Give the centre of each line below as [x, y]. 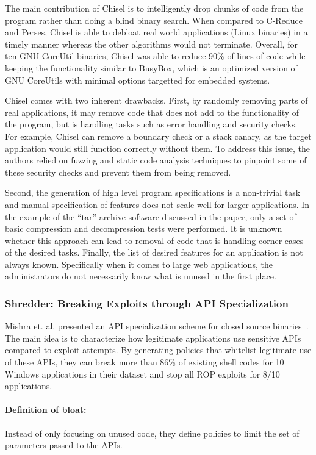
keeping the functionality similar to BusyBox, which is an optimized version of [151, 67]
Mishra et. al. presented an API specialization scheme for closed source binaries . [157, 326]
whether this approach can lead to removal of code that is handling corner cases [154, 240]
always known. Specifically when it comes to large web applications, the [139, 264]
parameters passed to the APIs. [64, 445]
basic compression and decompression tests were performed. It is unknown [144, 228]
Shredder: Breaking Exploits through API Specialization [147, 303]
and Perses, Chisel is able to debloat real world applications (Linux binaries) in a [156, 32]
